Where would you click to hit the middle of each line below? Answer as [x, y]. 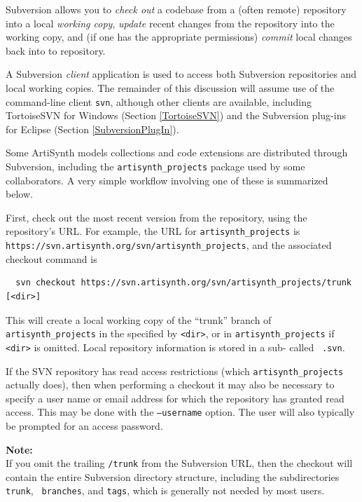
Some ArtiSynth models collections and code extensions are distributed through [177, 152]
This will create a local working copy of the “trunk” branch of [139, 319]
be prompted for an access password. [84, 426]
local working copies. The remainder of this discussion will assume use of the [170, 87]
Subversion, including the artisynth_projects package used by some [155, 166]
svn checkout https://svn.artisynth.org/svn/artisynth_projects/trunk [183, 283]
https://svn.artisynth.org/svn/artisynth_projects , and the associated [169, 245]
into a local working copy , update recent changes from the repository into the [170, 23]
